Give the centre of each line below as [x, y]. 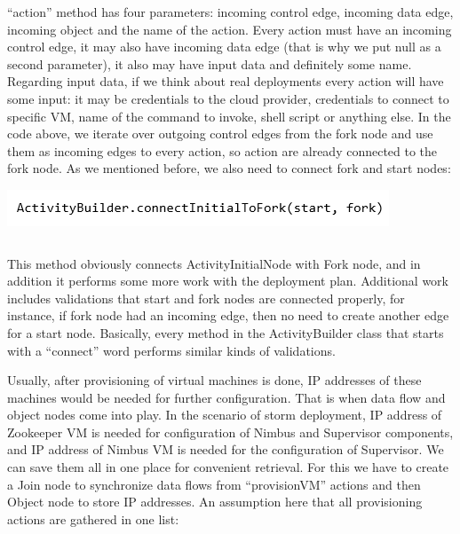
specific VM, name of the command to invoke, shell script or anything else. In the [229, 116]
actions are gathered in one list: [93, 518]
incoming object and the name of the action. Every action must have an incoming [230, 29]
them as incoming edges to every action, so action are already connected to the [222, 150]
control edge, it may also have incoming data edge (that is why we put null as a [224, 47]
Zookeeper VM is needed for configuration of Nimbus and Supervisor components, [230, 432]
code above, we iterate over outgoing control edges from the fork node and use [220, 133]
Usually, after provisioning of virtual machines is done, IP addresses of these [214, 380]
